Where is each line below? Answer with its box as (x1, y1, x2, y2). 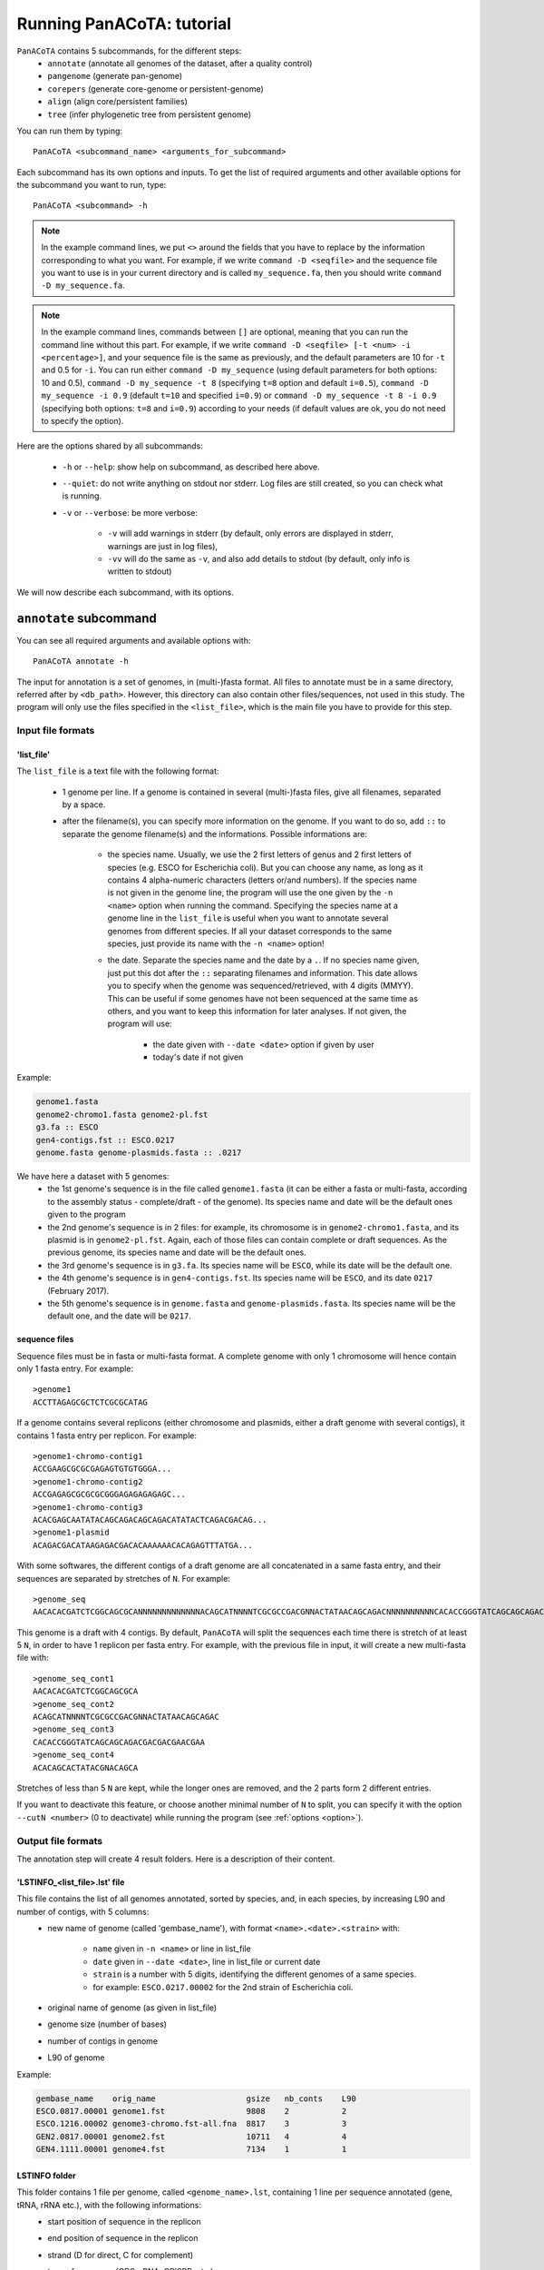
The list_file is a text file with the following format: (16, 765, 219, 776)
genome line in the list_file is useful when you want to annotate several (107, 913, 389, 923)
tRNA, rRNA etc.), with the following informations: (16, 2199, 201, 2210)
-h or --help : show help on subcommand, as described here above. (62, 461, 321, 472)
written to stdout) (107, 566, 172, 577)
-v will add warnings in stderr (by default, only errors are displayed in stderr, (107, 528, 393, 539)
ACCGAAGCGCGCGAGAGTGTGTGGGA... (33, 1464, 172, 1475)
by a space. (62, 799, 106, 810)
